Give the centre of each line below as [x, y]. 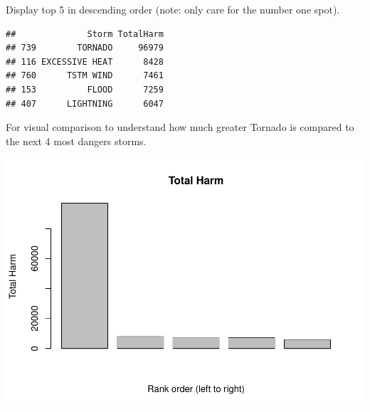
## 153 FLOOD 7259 [85, 89]
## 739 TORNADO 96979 [85, 48]
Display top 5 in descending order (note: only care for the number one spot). [173, 9]
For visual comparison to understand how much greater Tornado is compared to [180, 127]
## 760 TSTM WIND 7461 [85, 76]
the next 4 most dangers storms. [76, 141]
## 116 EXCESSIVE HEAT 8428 [85, 62]
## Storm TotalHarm [85, 34]
